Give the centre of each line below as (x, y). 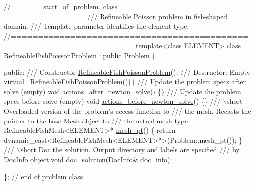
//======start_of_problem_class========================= (128, 6)
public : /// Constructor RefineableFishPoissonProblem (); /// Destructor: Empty (127, 72)
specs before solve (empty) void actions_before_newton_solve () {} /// (112, 101)
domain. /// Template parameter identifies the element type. (97, 26)
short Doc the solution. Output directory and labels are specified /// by (130, 150)
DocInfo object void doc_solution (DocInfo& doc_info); (88, 159)
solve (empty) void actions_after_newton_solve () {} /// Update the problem (123, 91)
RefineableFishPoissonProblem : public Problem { (80, 55)
